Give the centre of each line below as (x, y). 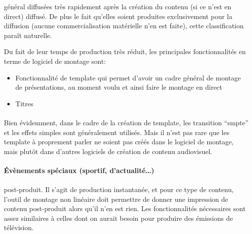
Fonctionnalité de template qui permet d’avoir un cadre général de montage (128, 77)
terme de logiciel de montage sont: (55, 61)
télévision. (19, 227)
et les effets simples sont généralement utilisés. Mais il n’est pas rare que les (117, 132)
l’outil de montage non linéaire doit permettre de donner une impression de (116, 199)
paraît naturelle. (28, 35)
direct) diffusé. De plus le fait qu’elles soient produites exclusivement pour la (118, 16)
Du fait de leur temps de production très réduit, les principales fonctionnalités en (125, 51)
